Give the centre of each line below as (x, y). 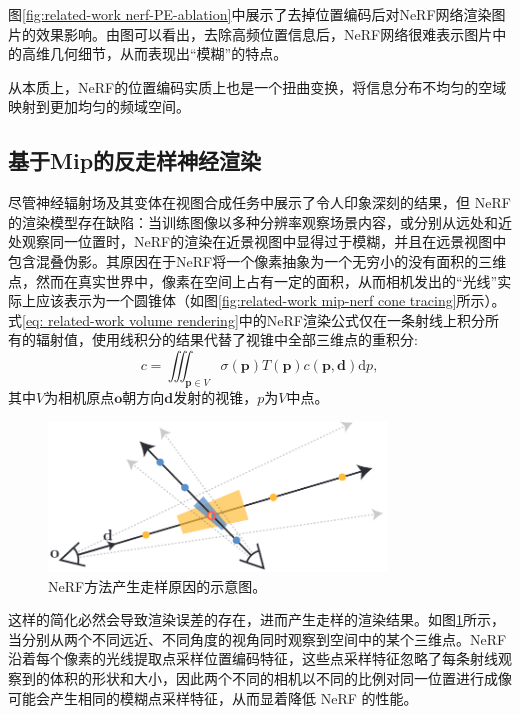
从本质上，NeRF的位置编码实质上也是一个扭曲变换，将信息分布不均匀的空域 (257, 86)
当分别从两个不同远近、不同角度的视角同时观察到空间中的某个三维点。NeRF (257, 638)
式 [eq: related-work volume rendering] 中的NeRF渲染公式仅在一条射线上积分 (246, 319)
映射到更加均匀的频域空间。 (99, 106)
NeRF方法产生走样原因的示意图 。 (157, 585)
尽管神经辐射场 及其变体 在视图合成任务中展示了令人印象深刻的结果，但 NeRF (259, 202)
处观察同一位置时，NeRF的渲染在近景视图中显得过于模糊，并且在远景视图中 (257, 241)
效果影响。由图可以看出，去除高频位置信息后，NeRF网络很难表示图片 (264, 33)
